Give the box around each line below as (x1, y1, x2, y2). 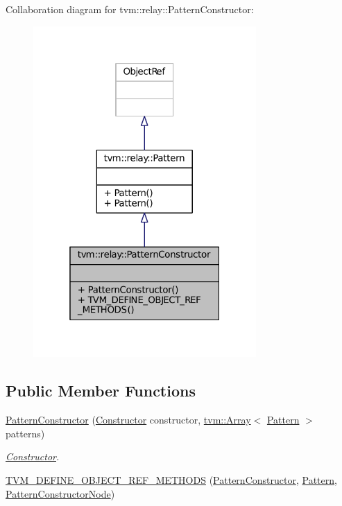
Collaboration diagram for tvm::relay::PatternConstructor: (6, 2, 254, 16)
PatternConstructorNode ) (6, 486, 115, 500)
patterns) (6, 426, 45, 440)
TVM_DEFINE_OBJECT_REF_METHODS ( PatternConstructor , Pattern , (6, 473, 337, 487)
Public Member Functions (6, 380, 196, 401)
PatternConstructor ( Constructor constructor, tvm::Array (6, 412, 251, 427)
